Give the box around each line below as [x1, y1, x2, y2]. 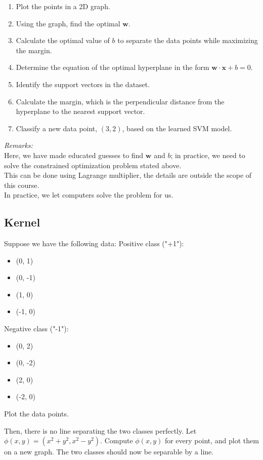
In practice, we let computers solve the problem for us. [4, 189, 173, 200]
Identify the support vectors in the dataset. [16, 79, 150, 89]
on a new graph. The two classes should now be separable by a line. [4, 446, 214, 457]
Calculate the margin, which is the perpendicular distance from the [16, 96, 225, 106]
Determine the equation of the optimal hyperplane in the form [16, 62, 209, 72]
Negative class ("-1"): [4, 323, 69, 334]
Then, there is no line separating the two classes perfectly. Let [4, 425, 197, 436]
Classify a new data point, [16, 123, 98, 133]
